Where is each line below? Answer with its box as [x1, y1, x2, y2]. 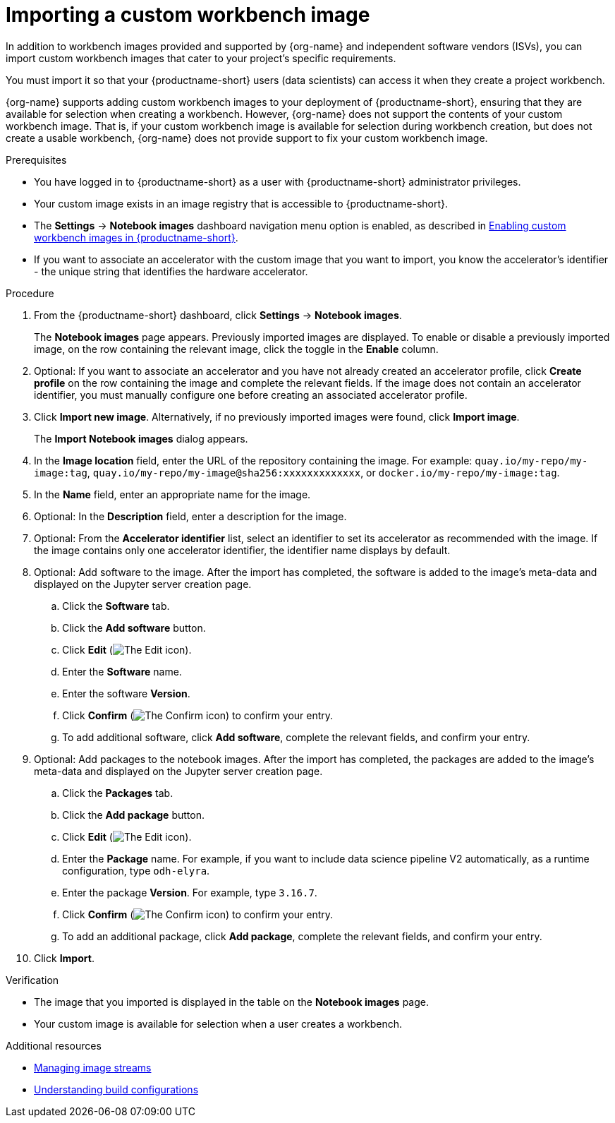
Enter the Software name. [62, 665, 182, 678]
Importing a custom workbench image [6, 3, 370, 27]
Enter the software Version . [62, 687, 190, 699]
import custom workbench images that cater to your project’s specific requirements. [6, 52, 396, 64]
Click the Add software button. [62, 621, 206, 634]
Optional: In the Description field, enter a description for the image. [34, 510, 347, 522]
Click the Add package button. [62, 808, 205, 821]
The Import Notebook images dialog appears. [34, 432, 248, 445]
